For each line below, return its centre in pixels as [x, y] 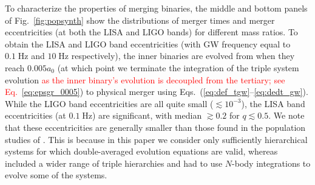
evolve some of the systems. [56, 175]
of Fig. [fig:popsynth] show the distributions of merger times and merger [140, 20]
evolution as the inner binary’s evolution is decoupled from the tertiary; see [145, 79]
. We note [286, 115]
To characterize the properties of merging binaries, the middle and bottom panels [156, 8]
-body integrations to [271, 163]
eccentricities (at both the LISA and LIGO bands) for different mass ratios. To [151, 32]
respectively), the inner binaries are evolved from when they [183, 56]
